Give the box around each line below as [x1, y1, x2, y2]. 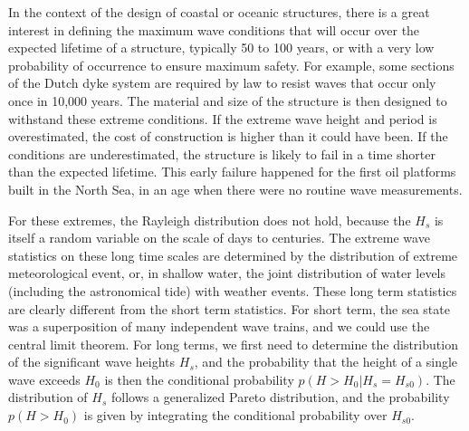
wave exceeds [8, 369, 81, 388]
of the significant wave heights [8, 352, 176, 371]
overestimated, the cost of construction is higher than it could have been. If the [8, 127, 448, 146]
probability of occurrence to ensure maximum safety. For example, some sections [8, 55, 455, 74]
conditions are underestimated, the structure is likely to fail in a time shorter [8, 144, 435, 163]
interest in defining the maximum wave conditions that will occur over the [8, 20, 420, 39]
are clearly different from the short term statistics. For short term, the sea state [8, 299, 450, 318]
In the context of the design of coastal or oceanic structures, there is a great [8, 3, 430, 21]
